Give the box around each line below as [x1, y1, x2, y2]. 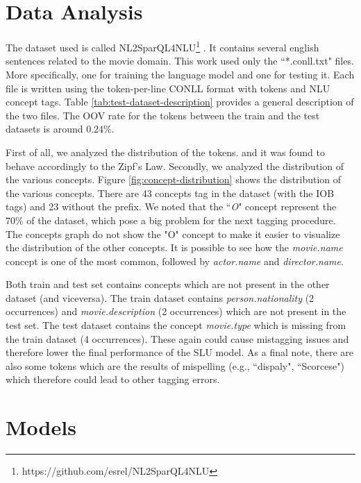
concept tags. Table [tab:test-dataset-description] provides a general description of [6, 94, 354, 109]
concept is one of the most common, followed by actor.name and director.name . [6, 253, 344, 268]
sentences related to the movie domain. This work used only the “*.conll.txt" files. [6, 53, 354, 68]
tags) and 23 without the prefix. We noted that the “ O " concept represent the [6, 199, 337, 214]
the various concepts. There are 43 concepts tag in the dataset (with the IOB [6, 185, 335, 200]
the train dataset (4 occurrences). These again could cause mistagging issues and [6, 331, 349, 346]
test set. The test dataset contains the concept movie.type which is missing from [6, 318, 346, 332]
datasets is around [6, 121, 83, 136]
